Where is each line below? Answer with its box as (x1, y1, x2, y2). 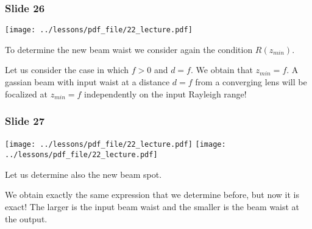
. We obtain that (190, 63, 253, 76)
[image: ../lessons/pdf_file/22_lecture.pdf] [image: (5, 140, 226, 149)
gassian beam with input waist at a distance (5, 76, 170, 88)
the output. (5, 212, 48, 225)
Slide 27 (5, 113, 45, 129)
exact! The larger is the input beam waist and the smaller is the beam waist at (5, 200, 300, 213)
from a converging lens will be (195, 76, 307, 88)
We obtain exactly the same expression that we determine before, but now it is (5, 188, 299, 201)
